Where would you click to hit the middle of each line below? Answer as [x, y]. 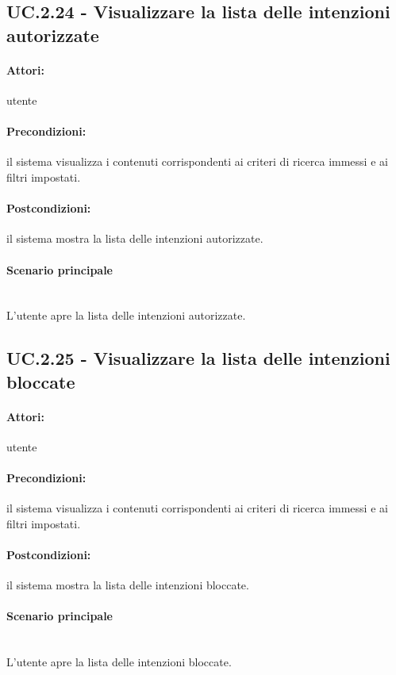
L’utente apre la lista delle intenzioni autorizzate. [126, 315]
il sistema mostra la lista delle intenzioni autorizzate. [135, 238]
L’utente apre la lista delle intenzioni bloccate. [119, 662]
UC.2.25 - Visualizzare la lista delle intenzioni [198, 358]
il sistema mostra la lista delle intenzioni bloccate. [128, 585]
